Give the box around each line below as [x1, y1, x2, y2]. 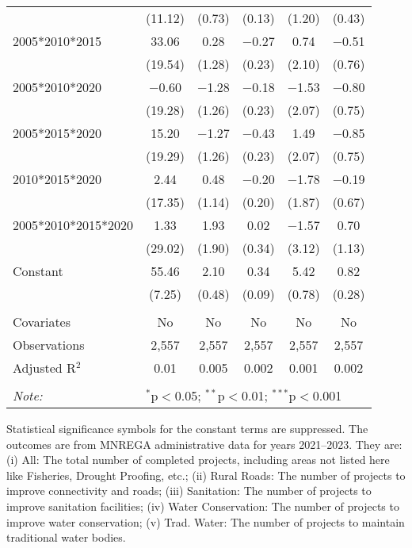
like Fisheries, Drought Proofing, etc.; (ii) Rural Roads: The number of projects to [6, 466, 406, 483]
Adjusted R [13, 358, 76, 377]
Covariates [13, 312, 71, 331]
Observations [13, 335, 85, 354]
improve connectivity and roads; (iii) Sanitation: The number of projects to [6, 482, 372, 499]
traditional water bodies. [6, 529, 126, 546]
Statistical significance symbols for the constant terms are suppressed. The [6, 420, 368, 436]
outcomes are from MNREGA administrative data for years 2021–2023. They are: [6, 435, 402, 452]
